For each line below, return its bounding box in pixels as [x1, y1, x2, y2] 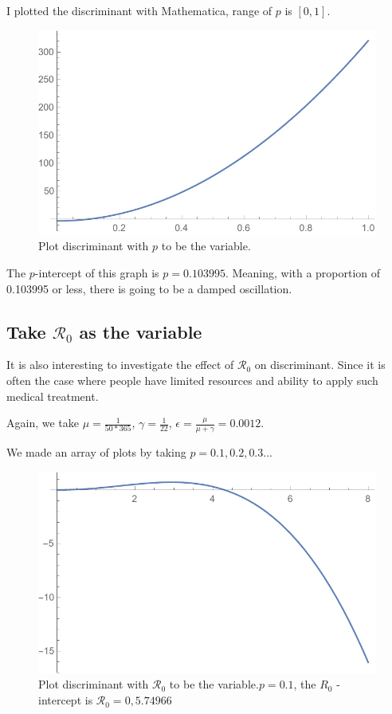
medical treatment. [6, 387, 99, 404]
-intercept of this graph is [34, 265, 159, 280]
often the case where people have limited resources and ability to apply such [6, 371, 378, 388]
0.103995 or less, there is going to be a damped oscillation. [6, 280, 292, 296]
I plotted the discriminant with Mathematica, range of [6, 2, 272, 18]
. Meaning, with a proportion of [225, 265, 381, 280]
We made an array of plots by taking [6, 444, 186, 460]
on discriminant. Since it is [254, 356, 386, 373]
